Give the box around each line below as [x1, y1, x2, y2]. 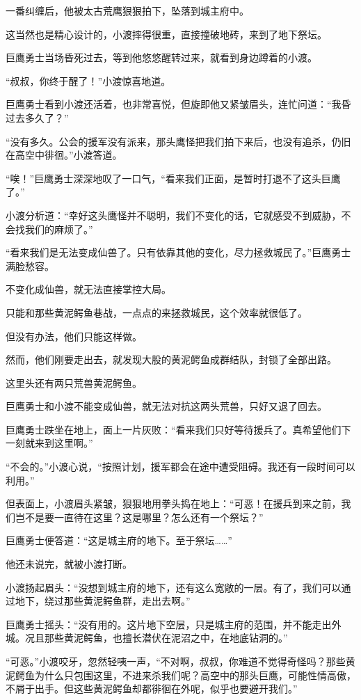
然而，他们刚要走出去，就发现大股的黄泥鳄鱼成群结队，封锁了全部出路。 [6, 352, 337, 367]
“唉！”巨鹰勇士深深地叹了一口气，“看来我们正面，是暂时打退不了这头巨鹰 [6, 170, 341, 185]
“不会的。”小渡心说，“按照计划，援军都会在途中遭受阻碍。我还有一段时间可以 [6, 459, 355, 474]
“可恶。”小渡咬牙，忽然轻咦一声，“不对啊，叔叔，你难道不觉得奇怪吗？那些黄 [6, 654, 355, 668]
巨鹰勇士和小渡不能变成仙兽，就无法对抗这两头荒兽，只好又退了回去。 [6, 399, 327, 413]
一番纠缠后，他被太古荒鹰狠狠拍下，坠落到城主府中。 [6, 3, 249, 17]
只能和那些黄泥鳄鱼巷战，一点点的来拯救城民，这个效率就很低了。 [6, 305, 307, 319]
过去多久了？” [6, 110, 69, 125]
